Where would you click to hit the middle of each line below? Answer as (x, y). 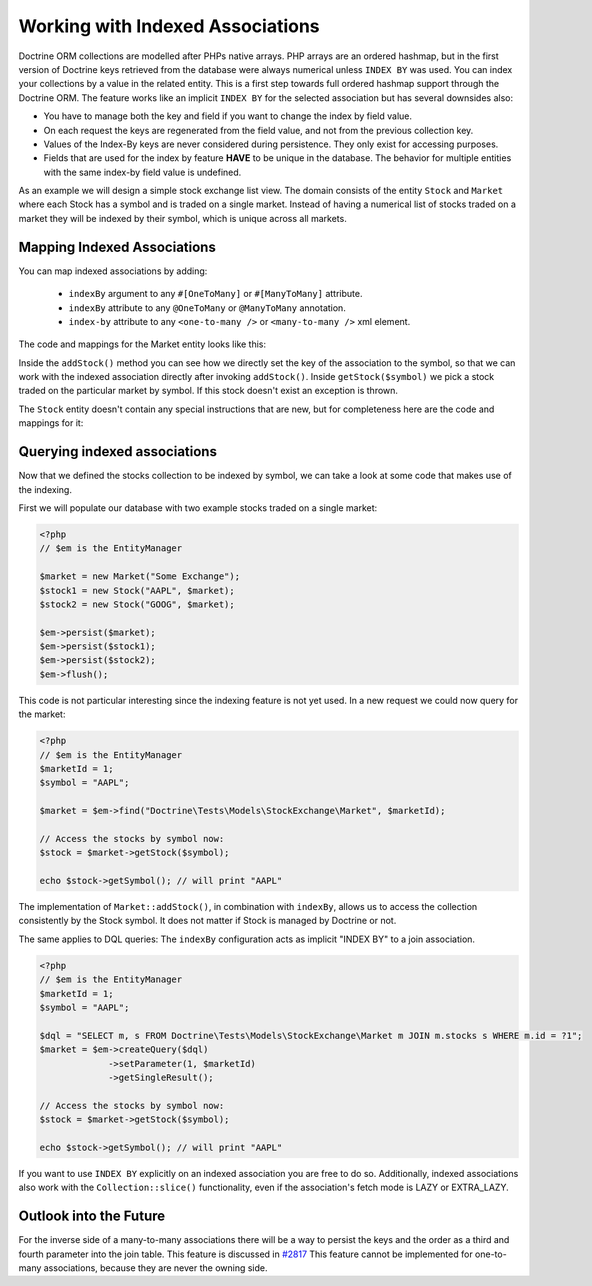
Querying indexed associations (117, 451)
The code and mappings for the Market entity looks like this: (142, 344)
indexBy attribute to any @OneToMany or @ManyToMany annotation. (207, 307)
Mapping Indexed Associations (117, 246)
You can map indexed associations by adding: (113, 271)
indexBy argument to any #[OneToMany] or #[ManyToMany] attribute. (215, 294)
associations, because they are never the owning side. (156, 1268)
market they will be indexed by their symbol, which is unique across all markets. (182, 218)
